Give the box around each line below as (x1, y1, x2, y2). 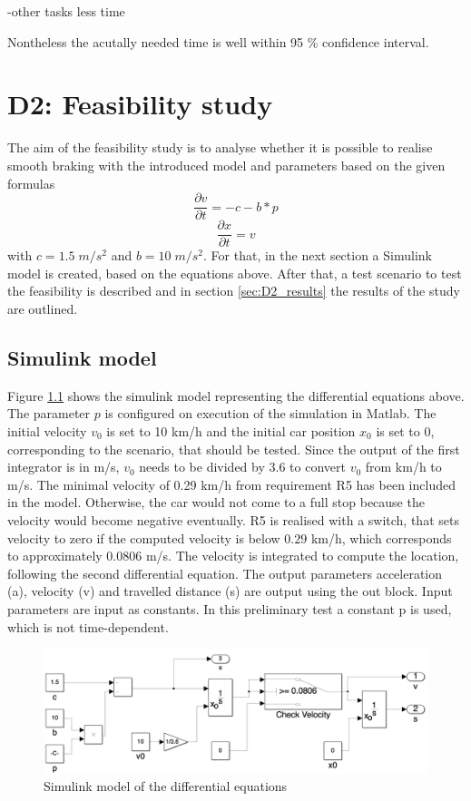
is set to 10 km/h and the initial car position (106, 421, 356, 440)
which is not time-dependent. (7, 617, 169, 636)
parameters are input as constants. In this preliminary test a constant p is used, (7, 599, 452, 618)
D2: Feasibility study (7, 85, 273, 122)
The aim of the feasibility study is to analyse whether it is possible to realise (7, 138, 433, 157)
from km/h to (365, 457, 442, 476)
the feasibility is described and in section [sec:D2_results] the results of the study (7, 281, 460, 300)
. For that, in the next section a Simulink (203, 246, 432, 265)
